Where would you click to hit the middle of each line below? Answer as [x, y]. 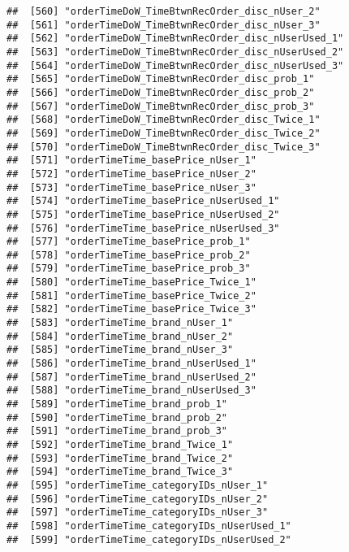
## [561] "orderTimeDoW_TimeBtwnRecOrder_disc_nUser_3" [164, 25]
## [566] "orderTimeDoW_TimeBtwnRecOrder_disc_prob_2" [161, 92]
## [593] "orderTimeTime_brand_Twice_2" [120, 458]
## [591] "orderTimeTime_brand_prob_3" [117, 431]
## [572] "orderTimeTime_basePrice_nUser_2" [131, 174]
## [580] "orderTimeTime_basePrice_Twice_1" [131, 283]
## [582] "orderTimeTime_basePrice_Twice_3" [131, 309]
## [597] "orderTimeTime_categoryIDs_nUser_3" [138, 513]
